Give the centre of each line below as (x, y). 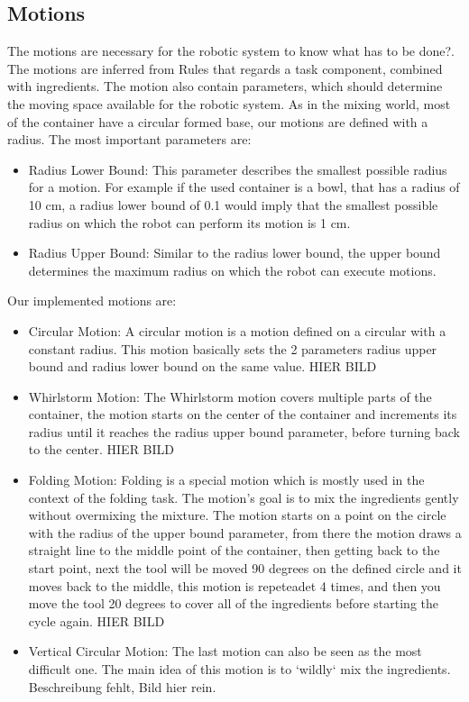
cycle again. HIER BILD (97, 620)
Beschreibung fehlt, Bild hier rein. (122, 686)
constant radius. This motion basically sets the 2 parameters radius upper (233, 348)
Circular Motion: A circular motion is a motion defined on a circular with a (237, 330)
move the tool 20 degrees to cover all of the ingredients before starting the (234, 603)
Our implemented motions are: (92, 301)
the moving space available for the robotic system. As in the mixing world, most (229, 103)
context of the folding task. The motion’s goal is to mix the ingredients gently (244, 497)
